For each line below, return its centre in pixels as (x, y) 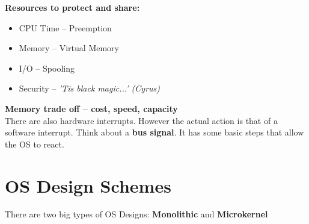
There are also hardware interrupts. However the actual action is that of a (141, 120)
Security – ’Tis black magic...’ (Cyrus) (90, 88)
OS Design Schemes (88, 185)
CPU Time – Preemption (65, 27)
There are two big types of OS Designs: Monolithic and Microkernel (136, 214)
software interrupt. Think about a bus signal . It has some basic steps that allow (154, 132)
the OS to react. (35, 144)
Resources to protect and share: (72, 7)
